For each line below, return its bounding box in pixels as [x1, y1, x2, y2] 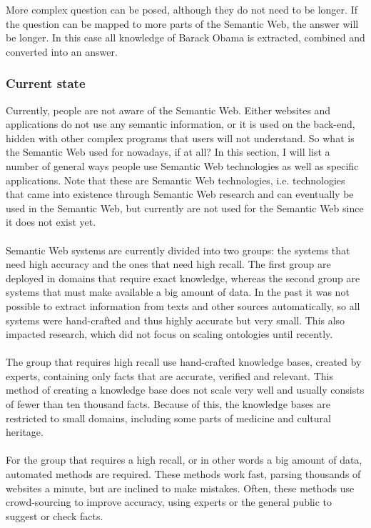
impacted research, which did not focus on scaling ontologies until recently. [6, 327, 333, 342]
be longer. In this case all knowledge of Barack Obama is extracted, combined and [6, 30, 365, 45]
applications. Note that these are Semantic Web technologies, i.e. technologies [6, 172, 345, 187]
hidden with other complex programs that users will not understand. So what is [6, 130, 355, 145]
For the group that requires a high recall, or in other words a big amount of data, [6, 452, 362, 467]
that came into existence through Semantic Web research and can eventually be [6, 186, 354, 201]
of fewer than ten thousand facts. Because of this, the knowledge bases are [6, 397, 330, 412]
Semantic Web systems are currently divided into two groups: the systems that [6, 242, 350, 257]
